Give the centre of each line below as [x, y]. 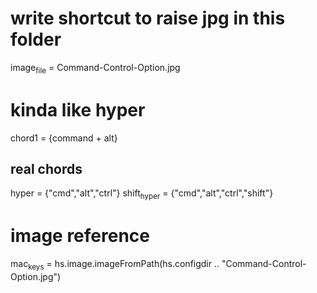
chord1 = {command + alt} [64, 138]
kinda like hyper [78, 109]
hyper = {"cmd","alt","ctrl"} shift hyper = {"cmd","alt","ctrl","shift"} [142, 194]
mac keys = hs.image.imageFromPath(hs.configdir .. [115, 265]
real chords [46, 169]
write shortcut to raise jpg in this [148, 18]
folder [36, 39]
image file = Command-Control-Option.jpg [95, 68]
